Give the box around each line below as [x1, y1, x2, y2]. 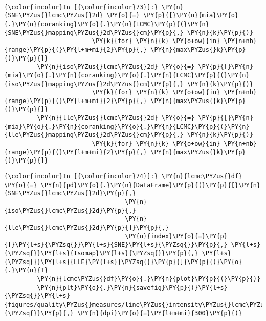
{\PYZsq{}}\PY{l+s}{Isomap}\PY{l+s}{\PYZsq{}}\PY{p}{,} [4, 249, 198, 257]
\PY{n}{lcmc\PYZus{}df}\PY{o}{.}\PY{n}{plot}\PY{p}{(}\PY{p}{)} [37, 275, 261, 283]
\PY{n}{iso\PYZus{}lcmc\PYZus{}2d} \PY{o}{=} [37, 63, 195, 71]
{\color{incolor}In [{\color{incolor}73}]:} [4, 3, 158, 11]
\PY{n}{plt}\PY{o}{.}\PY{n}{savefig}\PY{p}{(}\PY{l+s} [37, 284, 228, 291]
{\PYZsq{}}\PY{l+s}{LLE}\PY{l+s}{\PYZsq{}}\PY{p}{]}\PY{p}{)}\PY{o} [4, 258, 242, 266]
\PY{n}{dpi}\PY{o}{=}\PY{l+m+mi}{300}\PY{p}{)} [77, 309, 242, 317]
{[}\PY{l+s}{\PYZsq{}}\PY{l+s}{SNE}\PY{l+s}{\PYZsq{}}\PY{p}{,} [4, 241, 228, 249]
